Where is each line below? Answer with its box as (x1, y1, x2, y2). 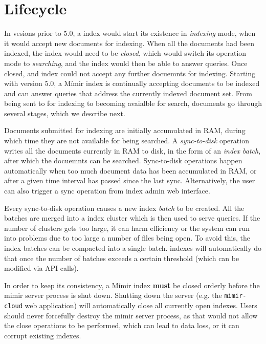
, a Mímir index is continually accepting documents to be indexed (54, 78, 260, 89)
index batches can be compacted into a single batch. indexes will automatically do (4, 243, 262, 253)
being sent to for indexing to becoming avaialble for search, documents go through (4, 98, 262, 109)
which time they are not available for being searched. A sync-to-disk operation (4, 135, 249, 146)
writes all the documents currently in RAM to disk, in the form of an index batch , (4, 145, 261, 156)
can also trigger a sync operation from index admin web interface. (4, 185, 210, 196)
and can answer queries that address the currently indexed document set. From (4, 88, 252, 98)
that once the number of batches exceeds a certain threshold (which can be (4, 252, 239, 263)
